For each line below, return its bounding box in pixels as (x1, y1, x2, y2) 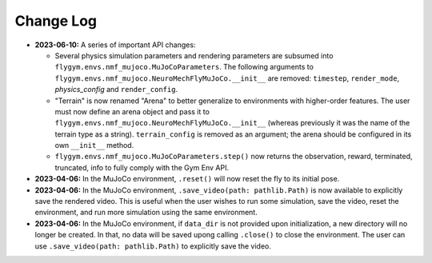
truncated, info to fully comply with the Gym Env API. (54, 162, 230, 172)
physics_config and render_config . (54, 85, 178, 94)
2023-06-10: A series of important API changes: (34, 40, 196, 50)
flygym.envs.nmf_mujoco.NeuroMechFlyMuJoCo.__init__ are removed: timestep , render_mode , (54, 73, 400, 83)
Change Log (14, 12, 98, 30)
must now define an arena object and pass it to (54, 106, 210, 116)
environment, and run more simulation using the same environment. (34, 208, 258, 217)
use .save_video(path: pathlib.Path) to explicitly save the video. (34, 241, 271, 251)
